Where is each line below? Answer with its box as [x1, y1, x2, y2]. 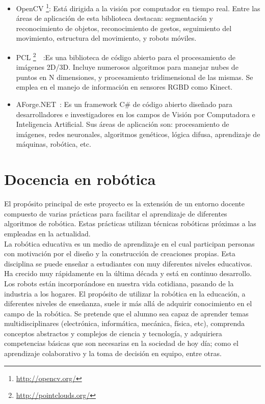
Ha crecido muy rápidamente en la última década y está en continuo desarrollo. [4, 268, 252, 279]
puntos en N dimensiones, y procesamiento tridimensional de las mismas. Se [16, 71, 253, 82]
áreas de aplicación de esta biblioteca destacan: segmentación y [16, 13, 213, 23]
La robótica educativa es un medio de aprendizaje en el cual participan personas [4, 238, 255, 249]
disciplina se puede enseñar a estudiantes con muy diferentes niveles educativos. [4, 258, 253, 268]
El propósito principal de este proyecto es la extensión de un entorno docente [4, 198, 245, 209]
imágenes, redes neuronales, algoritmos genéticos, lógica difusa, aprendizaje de [16, 128, 260, 139]
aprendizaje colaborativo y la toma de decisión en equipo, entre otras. [4, 348, 222, 359]
